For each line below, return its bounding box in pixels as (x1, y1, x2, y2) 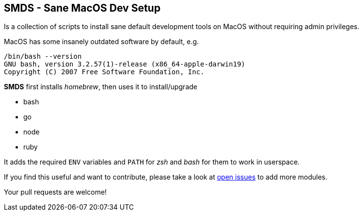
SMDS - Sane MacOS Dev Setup (4, 2, 161, 14)
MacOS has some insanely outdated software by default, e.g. (4, 37, 199, 46)
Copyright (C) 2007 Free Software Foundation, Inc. (4, 68, 205, 76)
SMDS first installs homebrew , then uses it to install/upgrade (4, 83, 198, 91)
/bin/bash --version (4, 52, 82, 61)
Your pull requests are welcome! (4, 188, 107, 197)
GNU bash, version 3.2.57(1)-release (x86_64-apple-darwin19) (4, 60, 246, 68)
